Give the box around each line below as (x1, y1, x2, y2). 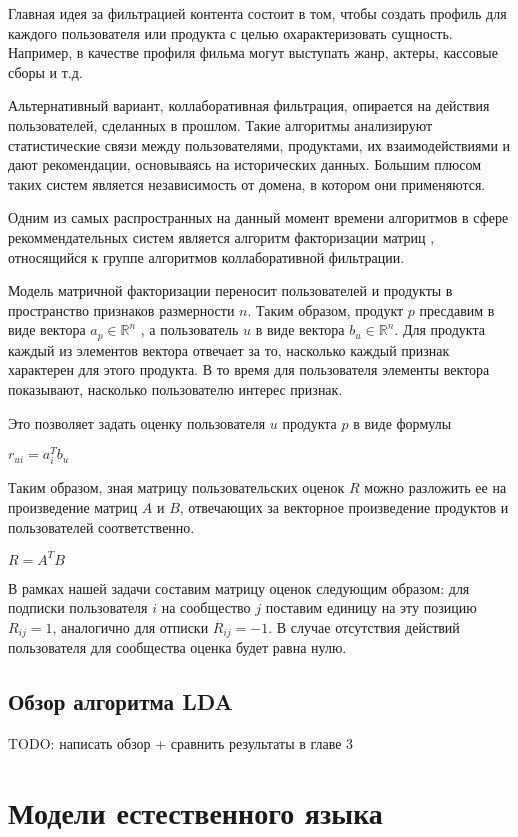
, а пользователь (140, 319, 239, 340)
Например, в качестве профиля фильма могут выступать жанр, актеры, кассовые (8, 42, 498, 63)
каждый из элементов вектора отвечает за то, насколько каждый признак (8, 339, 450, 360)
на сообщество (161, 597, 251, 618)
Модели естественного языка (8, 791, 383, 832)
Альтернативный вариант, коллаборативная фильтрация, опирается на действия (8, 95, 490, 116)
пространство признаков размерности (8, 299, 235, 320)
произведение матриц (8, 496, 138, 517)
